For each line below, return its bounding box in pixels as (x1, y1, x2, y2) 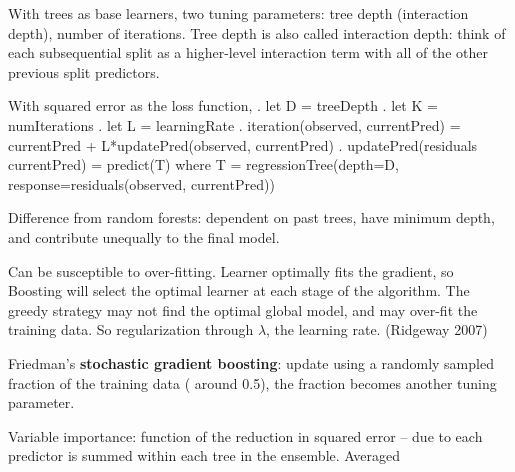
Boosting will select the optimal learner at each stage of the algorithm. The (8, 280, 470, 301)
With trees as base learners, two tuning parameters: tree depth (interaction (8, 3, 469, 23)
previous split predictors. (8, 61, 160, 82)
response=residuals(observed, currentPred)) (8, 173, 275, 194)
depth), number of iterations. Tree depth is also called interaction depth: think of (8, 22, 506, 43)
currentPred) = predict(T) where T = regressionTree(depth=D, (8, 154, 399, 175)
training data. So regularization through (8, 319, 254, 340)
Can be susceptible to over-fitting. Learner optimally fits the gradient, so (8, 260, 454, 281)
